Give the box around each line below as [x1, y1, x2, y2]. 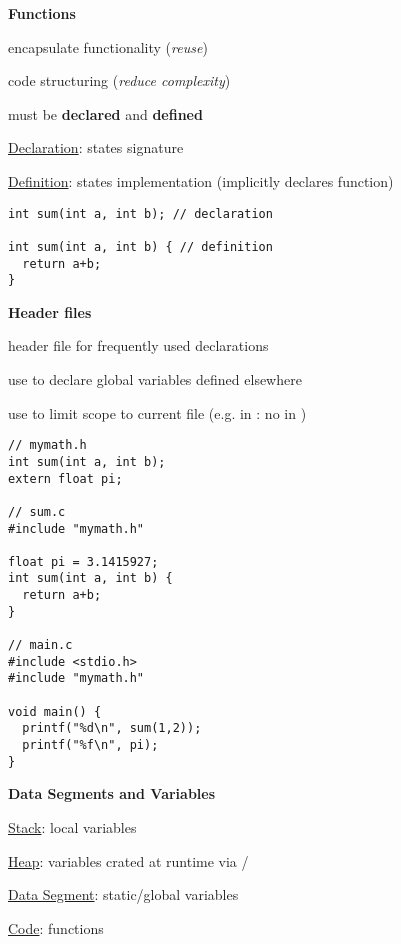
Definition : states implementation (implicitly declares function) [8, 170, 394, 191]
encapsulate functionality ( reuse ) [8, 36, 208, 57]
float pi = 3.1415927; [8, 554, 159, 569]
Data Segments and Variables [8, 783, 216, 804]
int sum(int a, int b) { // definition [8, 239, 273, 254]
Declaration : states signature [8, 137, 184, 158]
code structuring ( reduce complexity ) [8, 70, 231, 91]
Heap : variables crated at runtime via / [8, 850, 249, 871]
